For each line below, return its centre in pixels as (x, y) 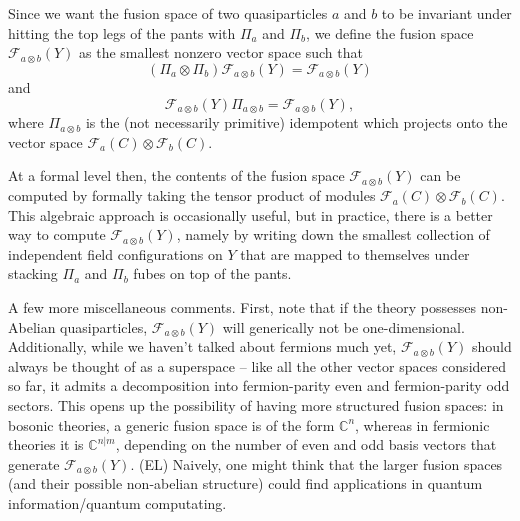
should (491, 346)
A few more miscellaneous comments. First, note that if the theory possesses (242, 307)
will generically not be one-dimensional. (343, 326)
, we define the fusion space (390, 32)
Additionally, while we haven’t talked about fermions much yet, (202, 346)
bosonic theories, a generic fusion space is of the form (171, 424)
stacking (33, 273)
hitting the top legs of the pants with (122, 32)
